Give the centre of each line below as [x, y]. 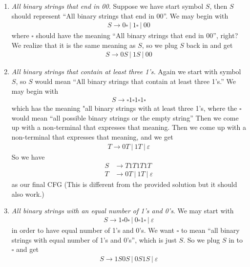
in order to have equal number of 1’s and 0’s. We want [93, 230]
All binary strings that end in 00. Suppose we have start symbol [107, 6]
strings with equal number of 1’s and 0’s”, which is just [94, 239]
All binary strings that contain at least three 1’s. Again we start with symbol [126, 72]
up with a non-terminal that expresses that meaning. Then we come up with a [129, 127]
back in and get [209, 45]
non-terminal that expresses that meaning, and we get [92, 137]
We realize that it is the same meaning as [73, 45]
